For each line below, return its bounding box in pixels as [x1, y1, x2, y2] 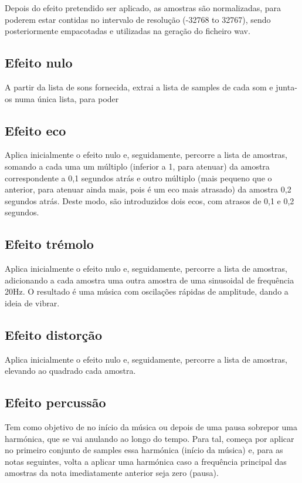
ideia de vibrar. [5, 296, 60, 309]
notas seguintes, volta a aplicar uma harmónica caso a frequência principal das [5, 455, 287, 467]
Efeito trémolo [5, 235, 94, 253]
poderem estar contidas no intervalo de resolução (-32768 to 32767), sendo [5, 13, 271, 25]
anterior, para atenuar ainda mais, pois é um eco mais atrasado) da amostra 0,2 [5, 183, 291, 195]
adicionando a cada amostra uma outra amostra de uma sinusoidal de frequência [5, 273, 294, 286]
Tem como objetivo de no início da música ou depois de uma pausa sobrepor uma [5, 421, 297, 433]
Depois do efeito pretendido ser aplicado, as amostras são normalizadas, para [5, 2, 281, 13]
